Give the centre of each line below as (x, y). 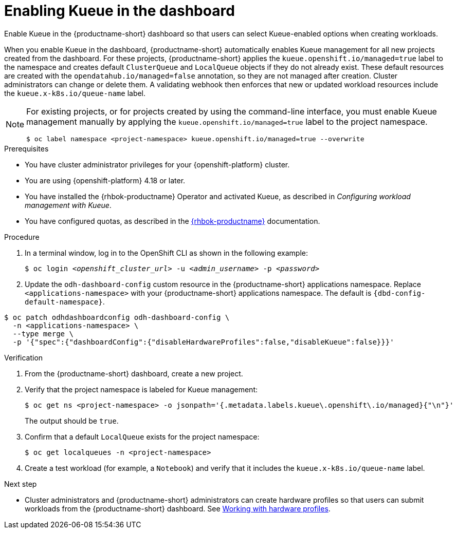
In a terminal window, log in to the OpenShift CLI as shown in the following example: (166, 253)
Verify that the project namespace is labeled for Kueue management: (141, 389)
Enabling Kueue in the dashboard (120, 11)
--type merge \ (43, 334)
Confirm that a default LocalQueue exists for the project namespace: (142, 436)
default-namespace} (64, 302)
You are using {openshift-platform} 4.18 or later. (105, 180)
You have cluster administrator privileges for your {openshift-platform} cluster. (157, 164)
